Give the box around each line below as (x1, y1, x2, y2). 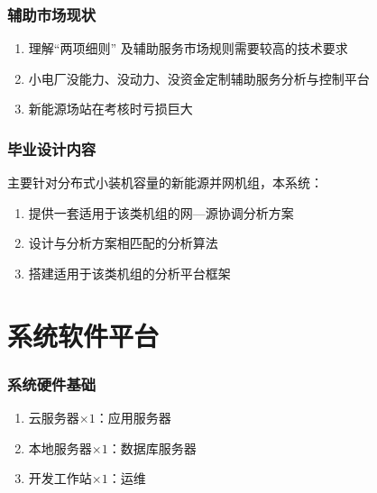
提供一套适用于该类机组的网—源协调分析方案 (28, 203, 294, 222)
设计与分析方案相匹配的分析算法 (28, 233, 218, 252)
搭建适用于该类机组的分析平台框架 (28, 264, 231, 282)
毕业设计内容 (7, 137, 97, 160)
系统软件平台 (7, 316, 160, 353)
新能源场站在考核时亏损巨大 (28, 99, 193, 118)
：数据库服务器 (107, 438, 197, 457)
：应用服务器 (95, 408, 171, 427)
